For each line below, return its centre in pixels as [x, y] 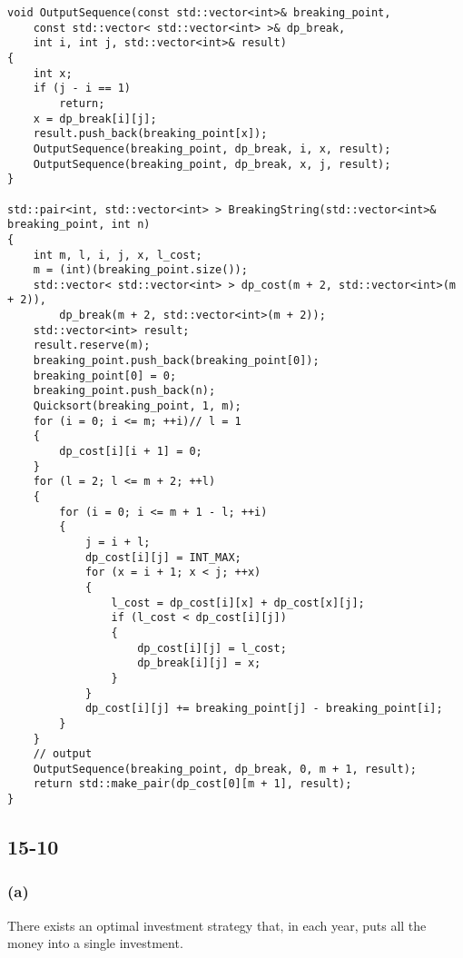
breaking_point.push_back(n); [124, 391]
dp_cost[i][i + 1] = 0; [131, 452]
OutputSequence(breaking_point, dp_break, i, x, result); [212, 148]
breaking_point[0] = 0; [105, 375]
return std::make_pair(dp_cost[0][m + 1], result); [192, 784]
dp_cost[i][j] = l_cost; [212, 648]
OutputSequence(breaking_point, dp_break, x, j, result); [212, 164]
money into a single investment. [95, 943]
